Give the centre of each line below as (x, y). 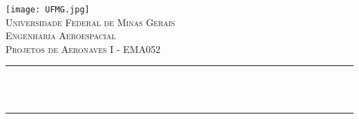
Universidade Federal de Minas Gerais (90, 22)
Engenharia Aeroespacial (61, 35)
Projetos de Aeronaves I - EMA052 (83, 48)
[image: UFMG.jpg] (48, 10)
